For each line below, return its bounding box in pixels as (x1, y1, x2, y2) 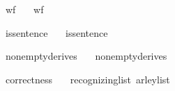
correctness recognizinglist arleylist (5, 72, 170, 86)
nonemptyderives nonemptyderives (5, 49, 167, 63)
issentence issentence (5, 25, 108, 40)
